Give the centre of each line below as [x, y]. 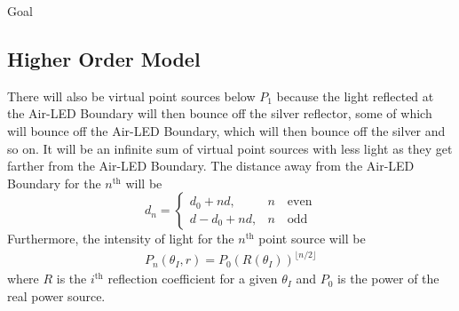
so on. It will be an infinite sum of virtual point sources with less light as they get [230, 148]
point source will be [312, 239]
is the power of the [388, 279]
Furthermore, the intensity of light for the [121, 239]
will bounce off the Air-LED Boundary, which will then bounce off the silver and [226, 130]
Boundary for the [54, 183]
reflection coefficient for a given [193, 279]
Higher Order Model [104, 58]
